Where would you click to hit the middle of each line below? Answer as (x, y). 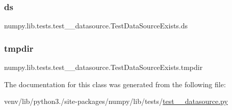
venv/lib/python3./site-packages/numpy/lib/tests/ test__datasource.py (116, 101)
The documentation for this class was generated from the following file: (115, 84)
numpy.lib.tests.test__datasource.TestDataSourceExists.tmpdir (104, 67)
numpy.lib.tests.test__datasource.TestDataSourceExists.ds (96, 26)
